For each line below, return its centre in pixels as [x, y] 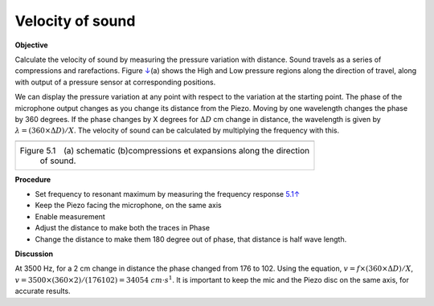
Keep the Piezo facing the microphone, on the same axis [128, 206]
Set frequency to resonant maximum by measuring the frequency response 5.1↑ [168, 194]
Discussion [34, 254]
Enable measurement [70, 216]
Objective [31, 45]
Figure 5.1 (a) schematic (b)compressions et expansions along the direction [164, 150]
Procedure [33, 179]
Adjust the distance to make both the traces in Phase [123, 228]
